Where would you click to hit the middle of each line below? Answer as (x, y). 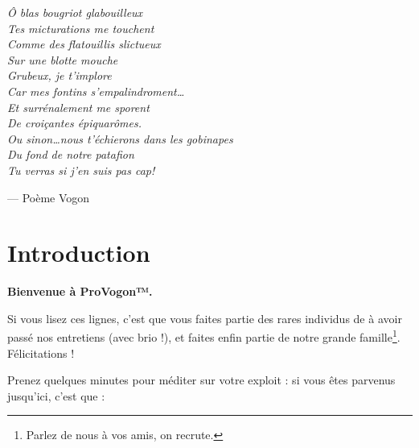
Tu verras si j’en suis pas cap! (81, 170)
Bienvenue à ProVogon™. (80, 291)
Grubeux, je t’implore (60, 75)
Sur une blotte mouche (63, 59)
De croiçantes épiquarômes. (74, 123)
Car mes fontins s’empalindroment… (96, 91)
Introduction (79, 253)
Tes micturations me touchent (81, 28)
